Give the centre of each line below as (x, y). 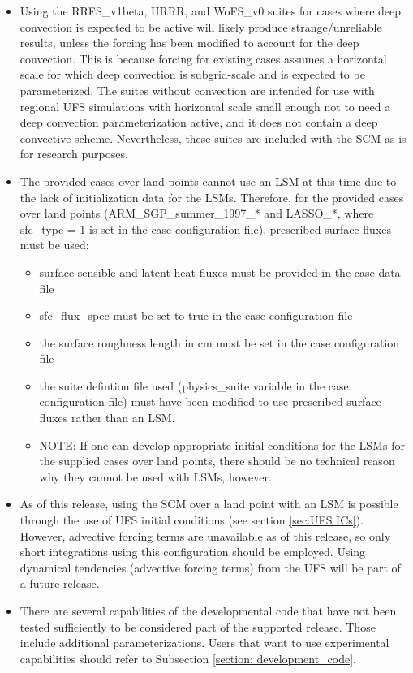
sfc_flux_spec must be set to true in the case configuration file (196, 315)
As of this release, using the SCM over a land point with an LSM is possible (209, 504)
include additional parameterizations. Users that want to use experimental (204, 643)
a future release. (60, 583)
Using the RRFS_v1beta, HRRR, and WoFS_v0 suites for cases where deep (211, 11)
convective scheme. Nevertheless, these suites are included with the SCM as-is (213, 138)
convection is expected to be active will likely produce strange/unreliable (201, 26)
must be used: (54, 245)
